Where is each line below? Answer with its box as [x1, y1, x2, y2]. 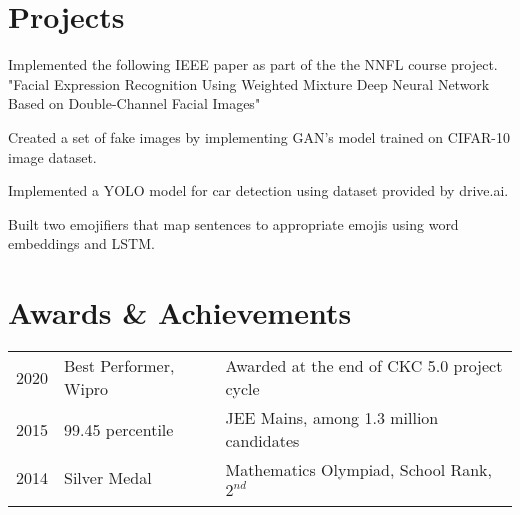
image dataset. [8, 146, 97, 167]
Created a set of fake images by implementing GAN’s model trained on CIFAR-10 [8, 126, 511, 147]
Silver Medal [64, 465, 152, 489]
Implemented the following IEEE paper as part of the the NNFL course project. [8, 54, 498, 75]
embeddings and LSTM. [8, 233, 155, 254]
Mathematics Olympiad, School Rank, [225, 458, 493, 481]
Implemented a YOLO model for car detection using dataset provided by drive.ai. [8, 180, 509, 201]
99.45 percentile [64, 417, 174, 441]
